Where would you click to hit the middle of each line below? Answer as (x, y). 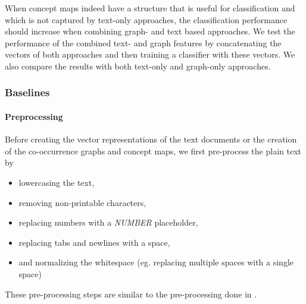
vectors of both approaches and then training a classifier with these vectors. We (150, 54)
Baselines (27, 92)
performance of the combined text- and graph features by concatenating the (143, 42)
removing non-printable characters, (82, 202)
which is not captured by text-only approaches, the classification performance (146, 19)
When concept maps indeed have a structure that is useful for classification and (150, 8)
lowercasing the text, (57, 182)
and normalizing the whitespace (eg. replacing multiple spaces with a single (156, 262)
